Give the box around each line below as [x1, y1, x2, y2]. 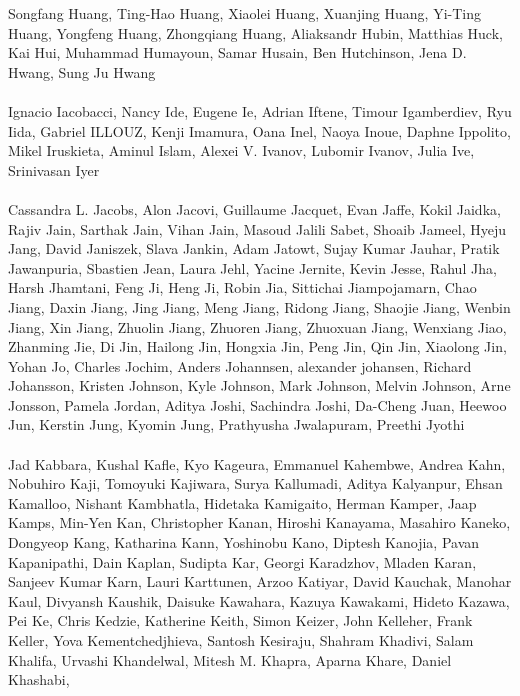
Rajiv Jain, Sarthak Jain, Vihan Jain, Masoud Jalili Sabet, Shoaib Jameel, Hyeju [8, 218, 506, 239]
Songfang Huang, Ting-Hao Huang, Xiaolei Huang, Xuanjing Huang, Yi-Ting [8, 3, 481, 23]
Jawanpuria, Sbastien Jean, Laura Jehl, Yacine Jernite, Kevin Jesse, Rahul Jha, [8, 257, 497, 278]
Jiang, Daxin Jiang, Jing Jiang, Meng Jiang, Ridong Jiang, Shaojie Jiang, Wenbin [8, 296, 511, 317]
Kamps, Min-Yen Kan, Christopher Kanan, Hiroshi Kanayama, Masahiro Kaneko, [8, 512, 511, 533]
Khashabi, [8, 669, 70, 690]
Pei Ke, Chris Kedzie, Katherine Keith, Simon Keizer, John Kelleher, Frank [8, 610, 473, 631]
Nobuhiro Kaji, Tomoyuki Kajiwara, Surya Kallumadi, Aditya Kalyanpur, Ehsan [8, 473, 503, 494]
